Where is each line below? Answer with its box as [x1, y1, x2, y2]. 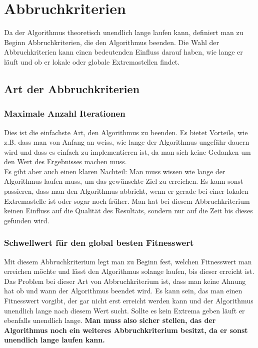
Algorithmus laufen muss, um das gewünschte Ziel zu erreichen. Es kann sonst [4, 176, 243, 186]
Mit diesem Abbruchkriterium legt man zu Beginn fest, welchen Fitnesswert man [4, 256, 252, 266]
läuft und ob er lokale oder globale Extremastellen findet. [4, 56, 180, 67]
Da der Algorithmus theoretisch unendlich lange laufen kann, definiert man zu [4, 27, 243, 38]
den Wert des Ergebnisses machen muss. [4, 156, 127, 167]
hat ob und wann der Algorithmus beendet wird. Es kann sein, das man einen [4, 285, 242, 296]
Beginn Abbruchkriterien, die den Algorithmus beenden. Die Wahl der [4, 37, 219, 47]
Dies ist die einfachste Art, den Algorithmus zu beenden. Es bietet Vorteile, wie [4, 127, 248, 137]
